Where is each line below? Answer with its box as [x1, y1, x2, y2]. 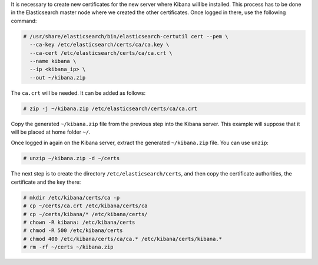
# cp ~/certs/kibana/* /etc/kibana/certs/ [23, 211, 148, 217]
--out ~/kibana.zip [29, 74, 86, 81]
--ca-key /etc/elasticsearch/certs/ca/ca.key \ [29, 41, 170, 48]
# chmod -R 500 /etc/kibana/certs [23, 227, 123, 234]
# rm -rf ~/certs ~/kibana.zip [23, 244, 114, 250]
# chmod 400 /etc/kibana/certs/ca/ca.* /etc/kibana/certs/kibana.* [23, 236, 223, 242]
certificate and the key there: [11, 178, 81, 185]
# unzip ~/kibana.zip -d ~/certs [23, 155, 120, 162]
